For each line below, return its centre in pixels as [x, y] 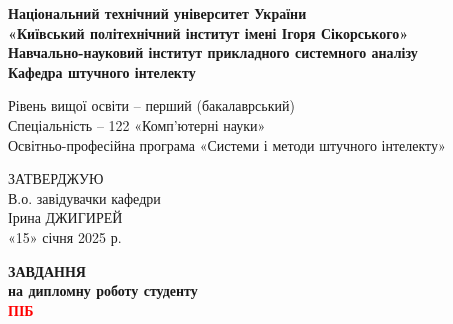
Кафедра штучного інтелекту [102, 71]
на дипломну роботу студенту [103, 290]
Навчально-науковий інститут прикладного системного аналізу [213, 52]
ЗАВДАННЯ [47, 270]
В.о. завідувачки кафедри [84, 197]
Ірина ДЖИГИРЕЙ [65, 217]
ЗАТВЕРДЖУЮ [56, 178]
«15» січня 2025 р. [65, 236]
